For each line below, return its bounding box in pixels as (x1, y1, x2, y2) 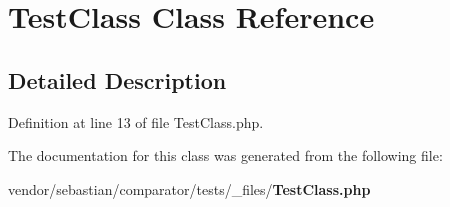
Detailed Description (8, 64, 227, 95)
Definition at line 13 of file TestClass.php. (8, 111, 264, 132)
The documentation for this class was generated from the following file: (8, 145, 443, 166)
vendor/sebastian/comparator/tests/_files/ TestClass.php (8, 178, 371, 199)
